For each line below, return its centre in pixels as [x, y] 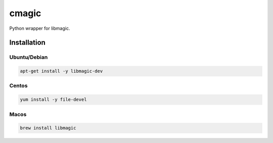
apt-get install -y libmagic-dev [61, 71]
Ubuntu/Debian [29, 57]
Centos [18, 86]
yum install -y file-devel [53, 100]
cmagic [25, 13]
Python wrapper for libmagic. [40, 28]
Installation [27, 43]
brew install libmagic [48, 128]
